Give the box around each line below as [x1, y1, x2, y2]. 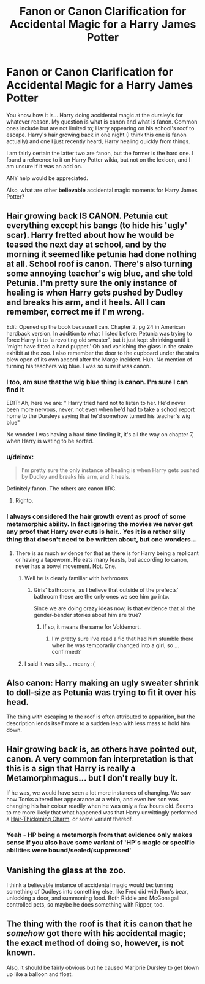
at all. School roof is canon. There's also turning [6, 259, 193, 269]
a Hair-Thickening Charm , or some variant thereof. [6, 816, 133, 823]
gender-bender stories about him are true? [33, 611, 141, 618]
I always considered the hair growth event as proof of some [6, 512, 187, 521]
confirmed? [51, 648, 81, 655]
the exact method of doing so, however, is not [6, 938, 184, 948]
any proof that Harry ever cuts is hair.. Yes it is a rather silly [6, 527, 185, 536]
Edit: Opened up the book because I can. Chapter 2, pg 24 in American [6, 323, 185, 330]
